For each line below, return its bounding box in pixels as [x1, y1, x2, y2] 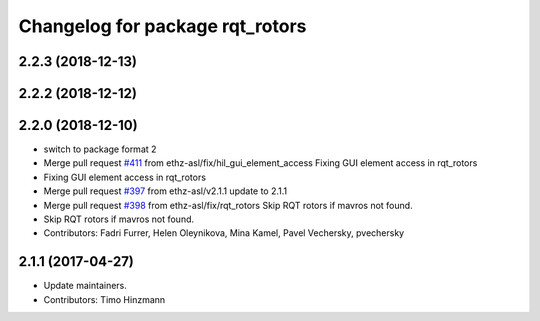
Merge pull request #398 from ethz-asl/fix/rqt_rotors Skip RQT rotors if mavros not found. [43, 199, 414, 211]
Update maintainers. [43, 280, 127, 292]
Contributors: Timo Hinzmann [43, 293, 166, 305]
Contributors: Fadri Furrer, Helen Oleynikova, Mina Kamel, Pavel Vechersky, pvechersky [43, 227, 405, 239]
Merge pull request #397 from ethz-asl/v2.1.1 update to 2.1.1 [43, 185, 288, 197]
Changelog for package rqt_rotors [18, 15, 307, 37]
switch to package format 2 [43, 143, 157, 155]
